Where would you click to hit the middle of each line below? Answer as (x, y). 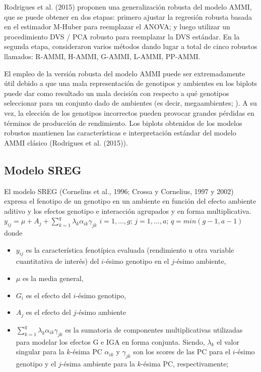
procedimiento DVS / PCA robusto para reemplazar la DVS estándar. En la (122, 36)
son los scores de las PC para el (182, 352)
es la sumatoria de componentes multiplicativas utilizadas (154, 329)
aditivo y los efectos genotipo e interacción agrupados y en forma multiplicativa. (128, 211)
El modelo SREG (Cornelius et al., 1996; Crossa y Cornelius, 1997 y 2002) (119, 191)
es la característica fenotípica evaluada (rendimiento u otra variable (130, 249)
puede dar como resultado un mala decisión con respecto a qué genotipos (117, 93)
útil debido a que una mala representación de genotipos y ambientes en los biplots (131, 83)
